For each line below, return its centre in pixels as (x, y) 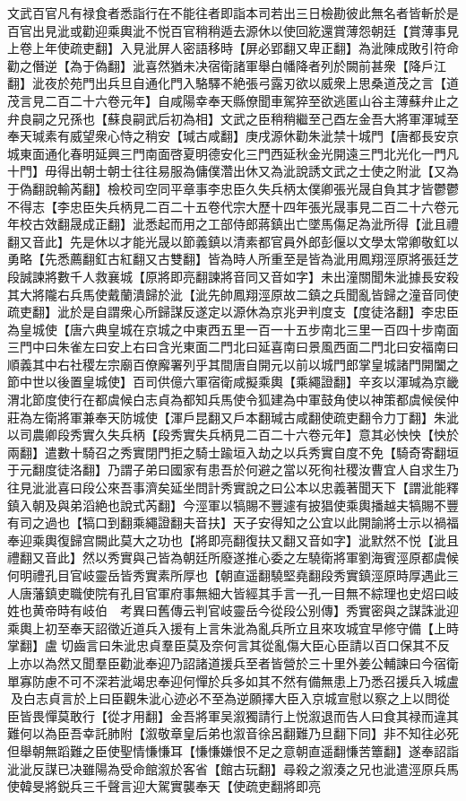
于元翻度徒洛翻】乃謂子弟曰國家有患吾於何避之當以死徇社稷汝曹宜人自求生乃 (233, 470)
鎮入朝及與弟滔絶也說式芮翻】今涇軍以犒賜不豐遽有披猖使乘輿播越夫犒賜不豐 (233, 505)
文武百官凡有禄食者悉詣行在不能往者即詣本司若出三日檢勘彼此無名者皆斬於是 (233, 13)
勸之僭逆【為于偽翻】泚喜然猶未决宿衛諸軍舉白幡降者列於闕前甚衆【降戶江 (227, 65)
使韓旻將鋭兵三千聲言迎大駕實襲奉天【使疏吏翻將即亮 (164, 786)
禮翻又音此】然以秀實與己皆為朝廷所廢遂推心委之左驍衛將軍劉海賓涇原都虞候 (233, 557)
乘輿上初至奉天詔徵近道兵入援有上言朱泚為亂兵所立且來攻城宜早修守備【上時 (233, 627)
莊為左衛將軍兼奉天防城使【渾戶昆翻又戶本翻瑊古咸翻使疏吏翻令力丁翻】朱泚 (233, 417)
